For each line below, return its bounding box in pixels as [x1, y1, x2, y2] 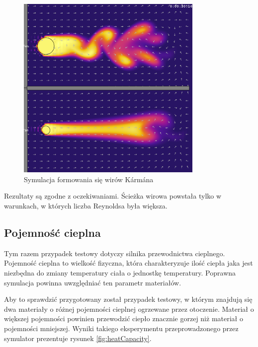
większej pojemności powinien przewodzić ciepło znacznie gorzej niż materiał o [4, 313, 243, 324]
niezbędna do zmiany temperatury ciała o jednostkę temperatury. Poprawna [4, 267, 236, 278]
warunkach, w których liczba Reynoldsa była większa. [4, 200, 168, 210]
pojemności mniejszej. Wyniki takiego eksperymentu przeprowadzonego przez [4, 323, 239, 333]
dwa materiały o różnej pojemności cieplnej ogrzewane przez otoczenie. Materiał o [4, 303, 254, 314]
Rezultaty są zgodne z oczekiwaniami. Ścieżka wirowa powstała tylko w [4, 191, 222, 201]
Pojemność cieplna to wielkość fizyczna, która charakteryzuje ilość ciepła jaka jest [4, 258, 253, 268]
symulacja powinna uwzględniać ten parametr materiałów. [4, 277, 181, 287]
